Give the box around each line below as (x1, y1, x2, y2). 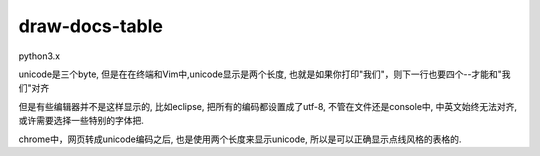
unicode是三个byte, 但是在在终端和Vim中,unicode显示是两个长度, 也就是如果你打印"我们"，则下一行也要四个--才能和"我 (18, 68, 511, 80)
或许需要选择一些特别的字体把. (18, 115, 145, 127)
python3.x (18, 50, 60, 62)
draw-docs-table (18, 15, 164, 37)
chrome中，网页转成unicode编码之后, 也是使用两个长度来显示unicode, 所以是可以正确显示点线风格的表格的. (18, 133, 462, 145)
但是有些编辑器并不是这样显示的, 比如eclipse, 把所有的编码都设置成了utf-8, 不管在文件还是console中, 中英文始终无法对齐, (18, 100, 518, 112)
